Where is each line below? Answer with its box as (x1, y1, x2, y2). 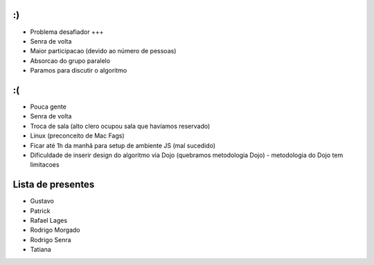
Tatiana (30, 246, 51, 254)
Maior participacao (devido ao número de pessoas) (30, 47, 177, 55)
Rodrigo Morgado (30, 226, 80, 235)
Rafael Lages (30, 217, 68, 225)
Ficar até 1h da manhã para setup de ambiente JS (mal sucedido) (30, 141, 216, 149)
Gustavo (30, 197, 55, 205)
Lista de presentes (12, 179, 95, 190)
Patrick (30, 206, 51, 214)
